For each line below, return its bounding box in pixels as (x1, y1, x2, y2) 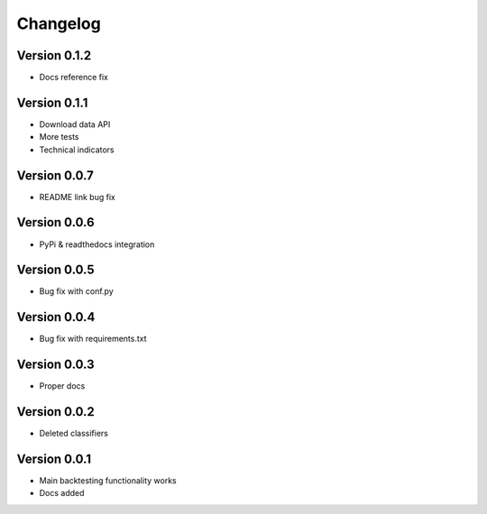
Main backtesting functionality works (39, 475, 177, 486)
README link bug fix (39, 191, 116, 202)
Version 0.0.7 (16, 168, 95, 183)
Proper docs (39, 381, 86, 391)
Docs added (39, 488, 85, 499)
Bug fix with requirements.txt (39, 334, 148, 344)
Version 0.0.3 (16, 357, 95, 372)
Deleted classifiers (39, 428, 108, 439)
